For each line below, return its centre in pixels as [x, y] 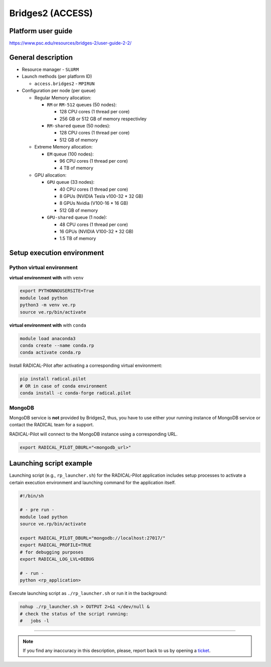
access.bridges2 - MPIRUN [64, 84]
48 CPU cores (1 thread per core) [94, 225]
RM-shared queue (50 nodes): [79, 126]
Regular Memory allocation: [63, 98]
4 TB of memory [77, 168]
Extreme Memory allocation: [63, 147]
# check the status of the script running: [74, 614]
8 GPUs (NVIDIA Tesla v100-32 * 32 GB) [101, 196]
